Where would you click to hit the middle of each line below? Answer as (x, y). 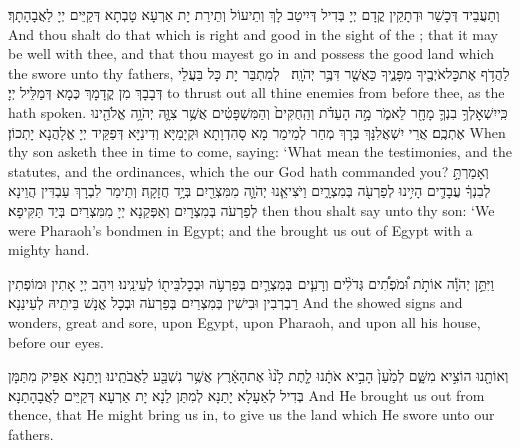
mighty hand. (49, 249)
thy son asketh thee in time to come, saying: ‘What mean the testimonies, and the (260, 151)
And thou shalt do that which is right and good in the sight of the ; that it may (253, 33)
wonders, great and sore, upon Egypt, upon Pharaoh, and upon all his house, (244, 321)
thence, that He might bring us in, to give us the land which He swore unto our (251, 414)
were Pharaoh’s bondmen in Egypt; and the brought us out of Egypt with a (240, 229)
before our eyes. (56, 341)
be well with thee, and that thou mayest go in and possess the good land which (251, 53)
